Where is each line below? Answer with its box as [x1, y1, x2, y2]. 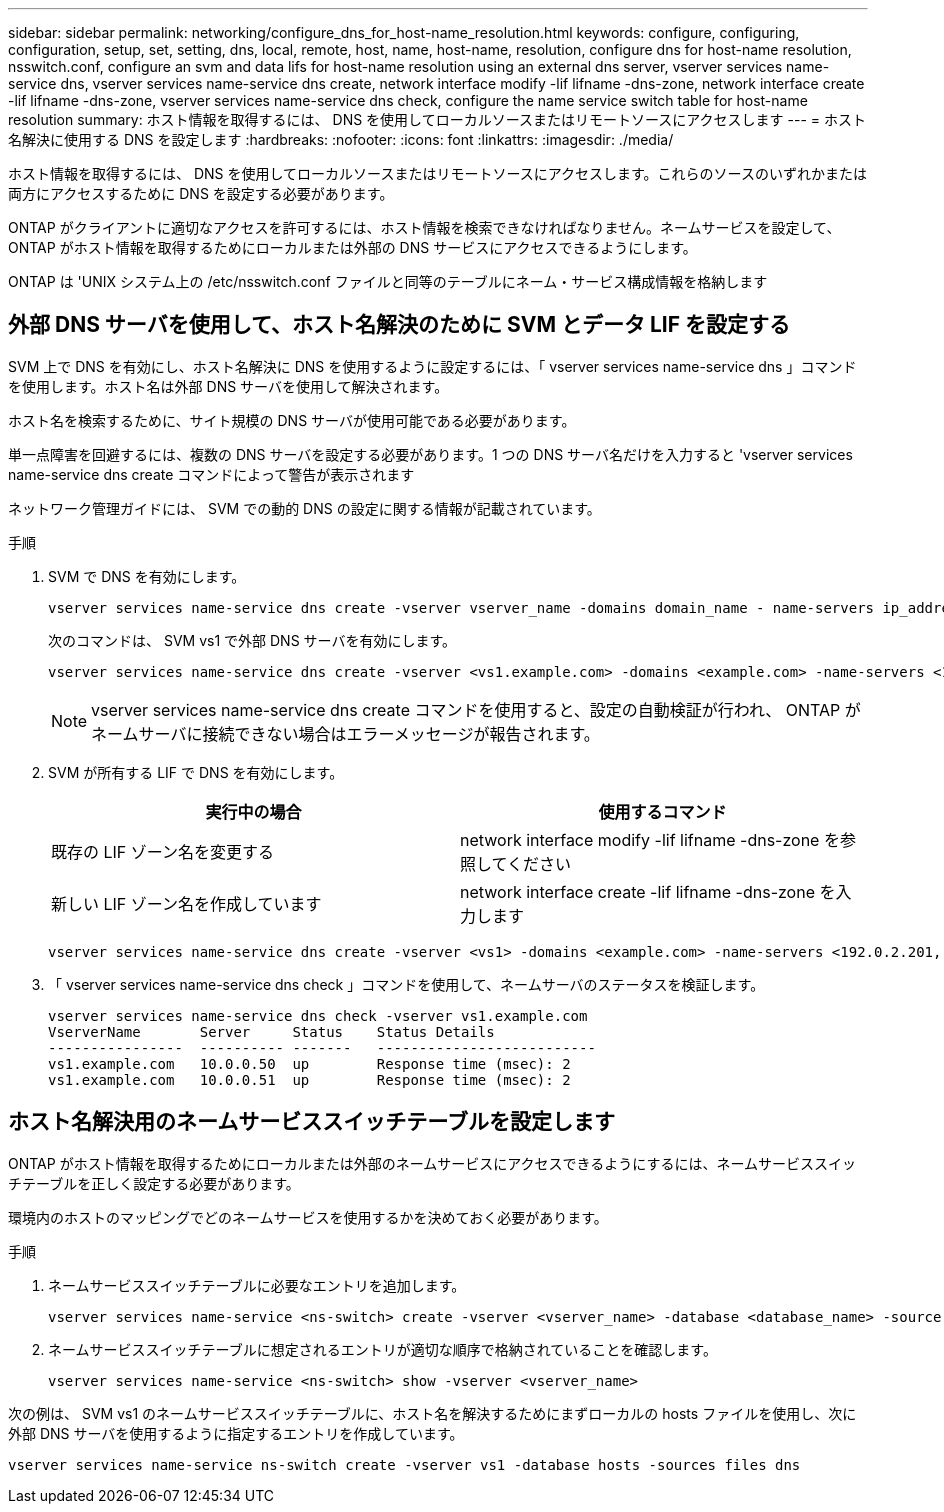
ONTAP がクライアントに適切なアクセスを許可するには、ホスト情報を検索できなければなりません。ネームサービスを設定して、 [8, 219, 841, 236]
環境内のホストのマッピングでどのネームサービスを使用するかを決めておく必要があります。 [8, 1208, 608, 1226]
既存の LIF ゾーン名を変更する [51, 841, 274, 862]
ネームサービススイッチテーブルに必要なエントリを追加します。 [48, 1276, 466, 1294]
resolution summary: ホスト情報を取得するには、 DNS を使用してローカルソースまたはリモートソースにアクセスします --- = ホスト [8, 111, 866, 128]
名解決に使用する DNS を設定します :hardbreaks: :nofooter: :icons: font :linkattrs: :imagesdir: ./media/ [8, 131, 674, 148]
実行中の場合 [205, 801, 302, 822]
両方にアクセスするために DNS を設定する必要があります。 [8, 185, 394, 202]
